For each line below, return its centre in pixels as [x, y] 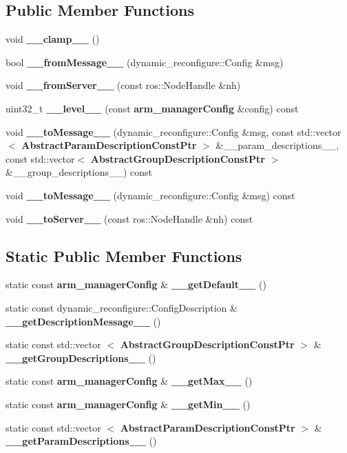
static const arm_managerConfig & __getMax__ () [129, 381]
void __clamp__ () [53, 39]
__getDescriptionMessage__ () [83, 321]
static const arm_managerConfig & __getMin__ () [128, 404]
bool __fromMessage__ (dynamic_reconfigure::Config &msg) [145, 62]
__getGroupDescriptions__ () [81, 358]
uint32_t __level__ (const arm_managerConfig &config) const [152, 108]
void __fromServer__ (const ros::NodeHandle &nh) [123, 85]
